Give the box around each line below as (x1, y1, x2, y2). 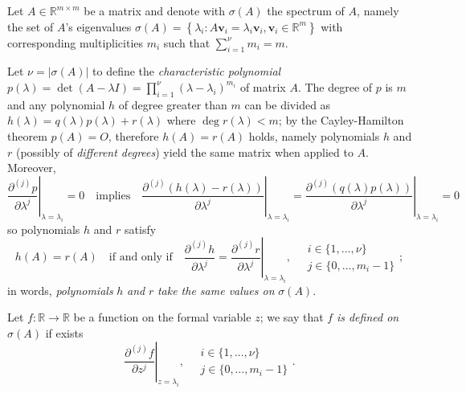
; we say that (260, 309, 324, 325)
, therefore (108, 127, 159, 144)
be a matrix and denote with (84, 2, 226, 18)
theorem (7, 127, 47, 144)
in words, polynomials (7, 281, 113, 298)
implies (96, 190, 131, 202)
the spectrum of (267, 2, 345, 18)
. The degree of (297, 78, 373, 95)
